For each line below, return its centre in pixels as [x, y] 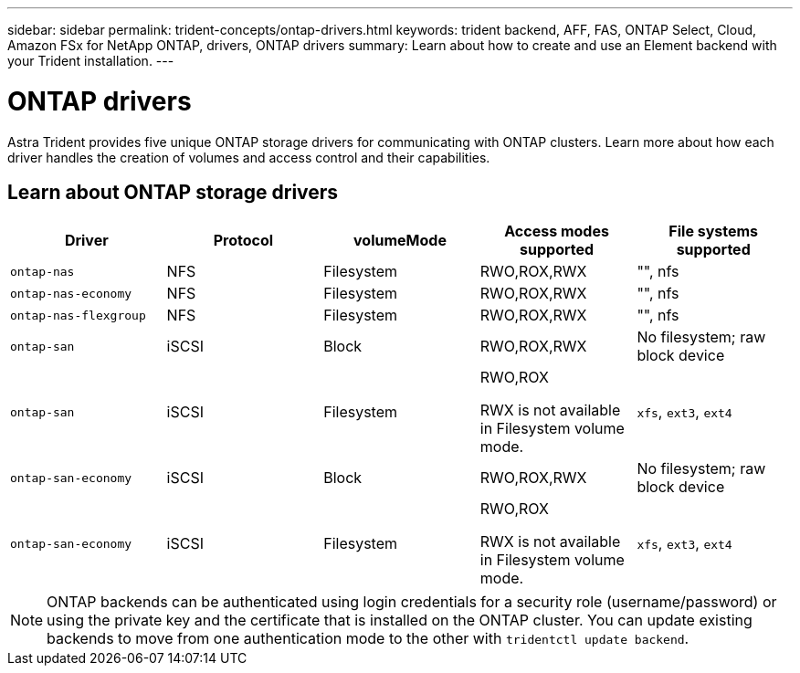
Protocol [243, 241]
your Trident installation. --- [91, 61]
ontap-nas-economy [71, 293]
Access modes [557, 231]
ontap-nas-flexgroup [78, 315]
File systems [714, 231]
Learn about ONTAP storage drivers [173, 192]
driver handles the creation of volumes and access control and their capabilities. [249, 157]
